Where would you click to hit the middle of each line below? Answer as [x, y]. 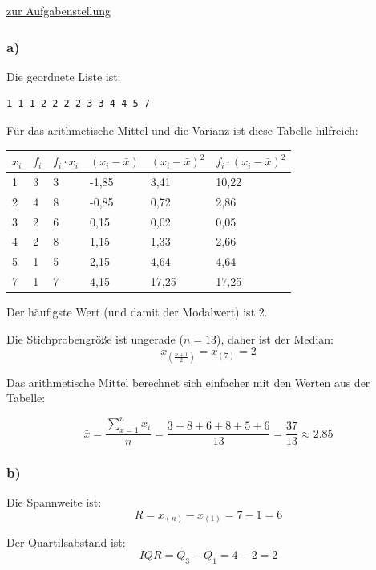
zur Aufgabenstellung [59, 10]
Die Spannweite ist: [54, 502]
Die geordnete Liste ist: [64, 76]
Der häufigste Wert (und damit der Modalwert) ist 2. [137, 312]
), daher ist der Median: [275, 338]
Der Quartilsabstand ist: [66, 542]
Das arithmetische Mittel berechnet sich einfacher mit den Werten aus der [188, 382]
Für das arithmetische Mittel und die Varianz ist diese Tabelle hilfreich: [182, 130]
